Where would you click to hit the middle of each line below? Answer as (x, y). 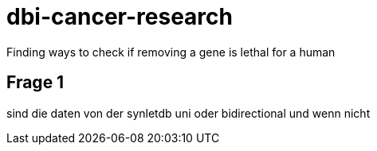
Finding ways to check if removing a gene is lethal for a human (171, 52)
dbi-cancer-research (120, 17)
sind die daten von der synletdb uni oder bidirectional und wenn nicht (188, 113)
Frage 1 (35, 83)
